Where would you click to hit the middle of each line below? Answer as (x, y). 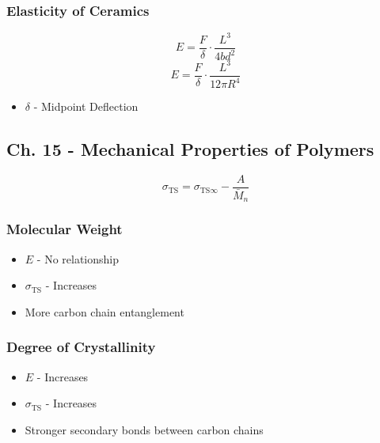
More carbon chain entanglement (104, 311)
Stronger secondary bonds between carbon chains (144, 429)
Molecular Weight (65, 229)
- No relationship (78, 258)
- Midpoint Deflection (86, 106)
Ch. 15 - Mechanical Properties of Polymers (190, 149)
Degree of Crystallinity (81, 347)
